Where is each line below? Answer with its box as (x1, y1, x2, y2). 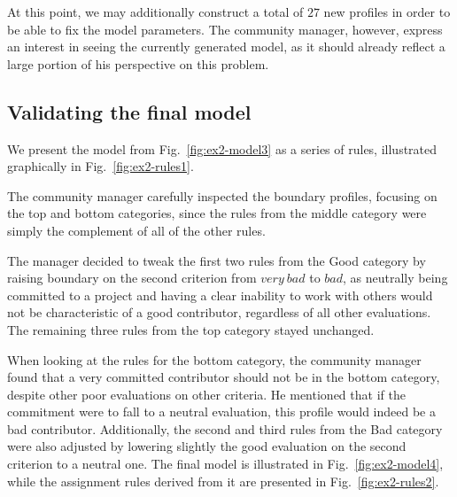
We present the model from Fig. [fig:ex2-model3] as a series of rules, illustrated (7, 139, 438, 158)
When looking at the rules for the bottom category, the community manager (7, 350, 422, 369)
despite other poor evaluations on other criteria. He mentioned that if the (7, 384, 406, 403)
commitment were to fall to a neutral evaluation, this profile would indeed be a (7, 402, 436, 421)
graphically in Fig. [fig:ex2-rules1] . (7, 157, 194, 175)
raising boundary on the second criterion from (7, 268, 257, 287)
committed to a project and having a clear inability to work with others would (7, 285, 433, 304)
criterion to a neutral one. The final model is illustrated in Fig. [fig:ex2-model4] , (7, 454, 444, 473)
